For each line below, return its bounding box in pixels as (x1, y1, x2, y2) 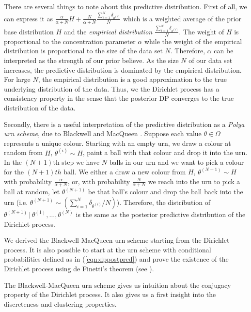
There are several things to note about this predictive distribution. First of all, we (4, 1, 247, 11)
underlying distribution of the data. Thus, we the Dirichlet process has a (4, 83, 220, 94)
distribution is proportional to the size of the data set (4, 46, 163, 56)
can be (214, 46, 234, 56)
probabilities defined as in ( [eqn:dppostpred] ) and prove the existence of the (4, 254, 229, 264)
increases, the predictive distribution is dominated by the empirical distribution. (4, 64, 242, 75)
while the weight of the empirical (144, 36, 242, 46)
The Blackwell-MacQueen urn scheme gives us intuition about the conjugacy (4, 280, 231, 290)
